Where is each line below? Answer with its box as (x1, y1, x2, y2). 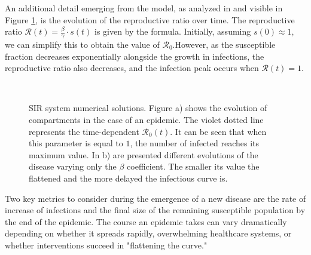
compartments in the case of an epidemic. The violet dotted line (29, 113, 264, 125)
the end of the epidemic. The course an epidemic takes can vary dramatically (5, 215, 287, 228)
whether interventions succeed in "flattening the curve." (5, 238, 208, 251)
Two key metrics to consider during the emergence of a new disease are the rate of (5, 192, 306, 204)
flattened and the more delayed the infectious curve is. (29, 171, 228, 184)
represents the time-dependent (29, 125, 139, 137)
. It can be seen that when (170, 125, 267, 137)
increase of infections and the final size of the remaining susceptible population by (5, 204, 306, 216)
